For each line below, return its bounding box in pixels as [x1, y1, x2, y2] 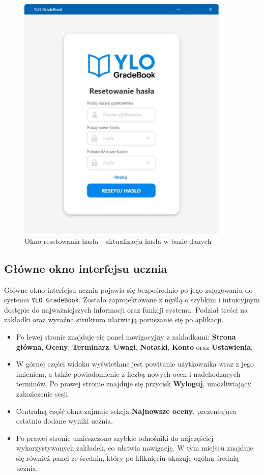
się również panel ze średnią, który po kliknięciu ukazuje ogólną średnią [16, 452, 239, 463]
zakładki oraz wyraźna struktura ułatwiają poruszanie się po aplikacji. [4, 314, 224, 325]
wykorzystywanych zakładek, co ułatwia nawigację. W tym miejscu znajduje [16, 442, 253, 453]
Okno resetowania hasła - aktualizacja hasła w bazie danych [24, 235, 212, 246]
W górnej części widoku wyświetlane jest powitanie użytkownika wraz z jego [16, 358, 254, 369]
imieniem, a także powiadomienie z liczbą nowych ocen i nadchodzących [16, 368, 241, 379]
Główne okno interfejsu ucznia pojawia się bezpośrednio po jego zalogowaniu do [4, 284, 253, 295]
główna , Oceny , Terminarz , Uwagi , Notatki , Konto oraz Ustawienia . [16, 341, 253, 352]
